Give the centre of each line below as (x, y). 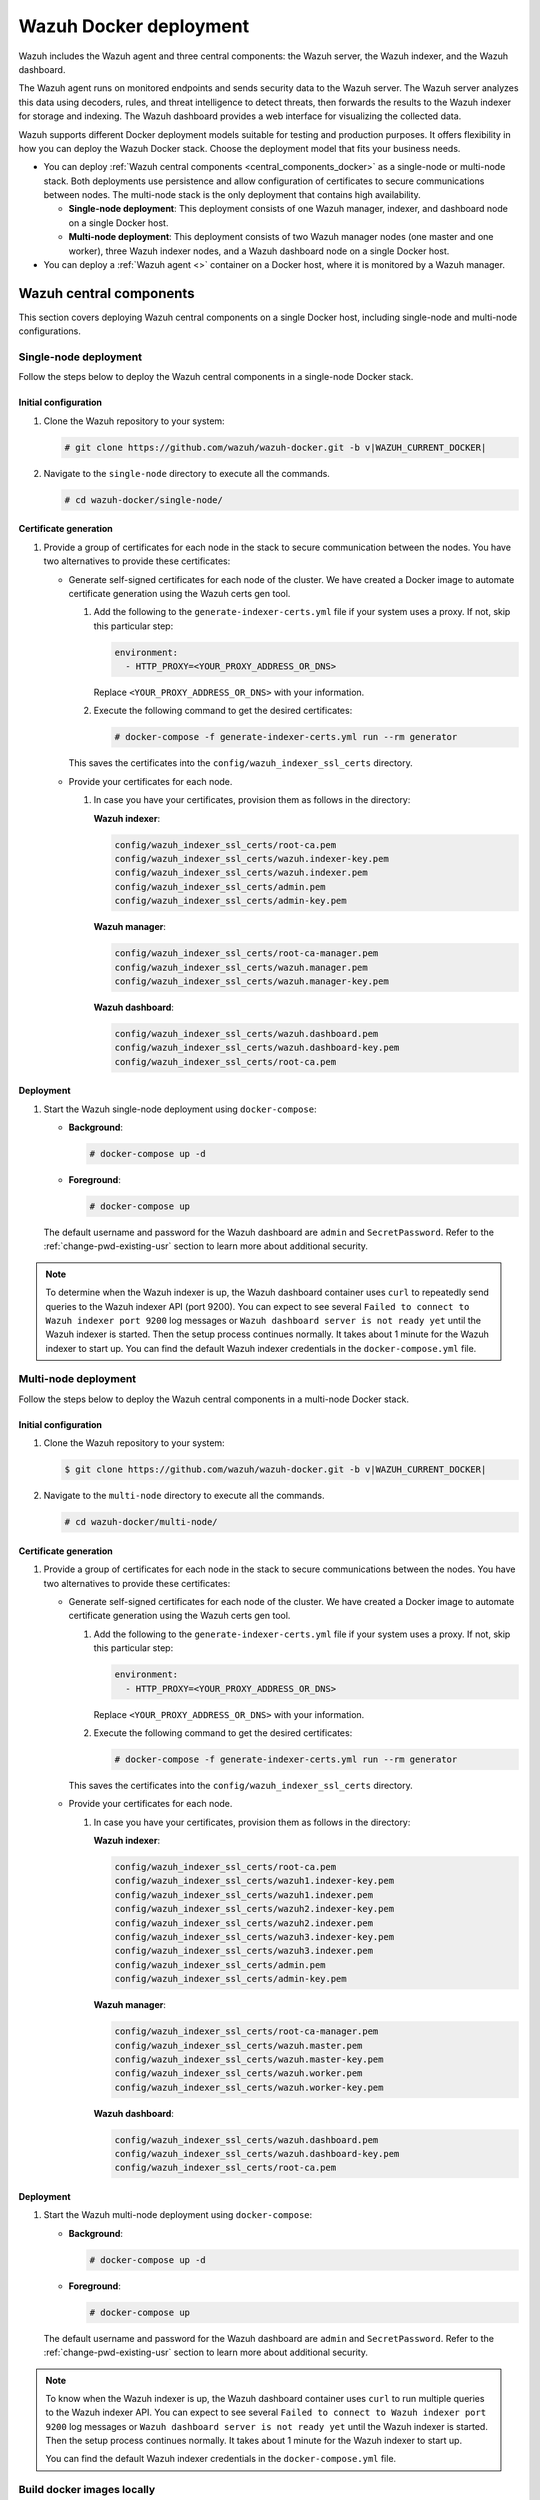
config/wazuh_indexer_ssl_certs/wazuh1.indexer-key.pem (254, 1881)
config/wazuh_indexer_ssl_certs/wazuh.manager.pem (241, 967)
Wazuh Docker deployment (134, 26)
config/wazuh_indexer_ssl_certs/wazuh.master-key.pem (249, 2059)
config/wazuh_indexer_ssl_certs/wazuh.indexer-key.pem (251, 858)
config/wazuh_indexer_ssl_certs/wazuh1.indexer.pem (244, 1894)
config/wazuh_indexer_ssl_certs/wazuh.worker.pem (238, 2073)
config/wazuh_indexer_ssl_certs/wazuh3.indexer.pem (244, 1951)
